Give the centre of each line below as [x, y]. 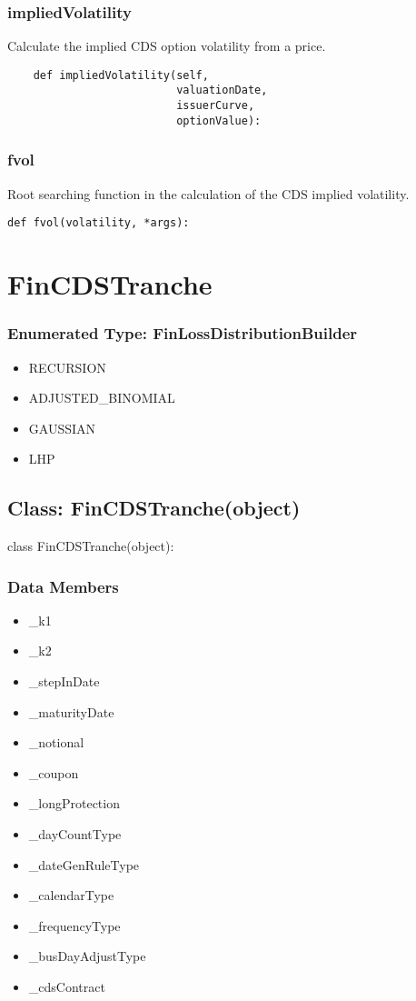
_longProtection [74, 803]
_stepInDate [64, 681]
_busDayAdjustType [87, 956]
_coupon [54, 772]
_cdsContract [67, 987]
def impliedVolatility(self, [121, 75]
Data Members [63, 586]
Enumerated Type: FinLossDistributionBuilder [183, 333]
